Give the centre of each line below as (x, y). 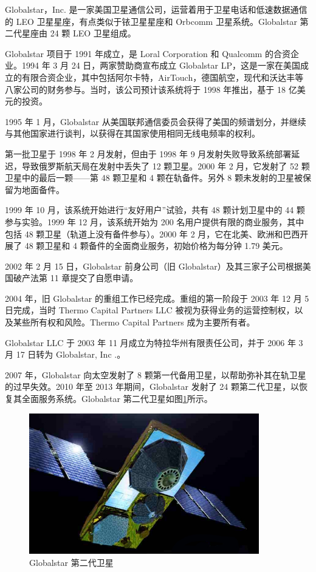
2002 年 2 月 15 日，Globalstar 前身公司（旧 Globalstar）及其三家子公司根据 (154, 266)
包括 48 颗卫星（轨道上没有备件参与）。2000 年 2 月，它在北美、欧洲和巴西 (153, 233)
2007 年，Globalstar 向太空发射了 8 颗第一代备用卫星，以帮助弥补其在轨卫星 (156, 374)
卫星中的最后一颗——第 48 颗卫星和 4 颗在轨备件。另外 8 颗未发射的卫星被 (154, 178)
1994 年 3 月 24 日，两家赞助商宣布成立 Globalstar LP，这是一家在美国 (161, 65)
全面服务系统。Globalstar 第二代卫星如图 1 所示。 (117, 399)
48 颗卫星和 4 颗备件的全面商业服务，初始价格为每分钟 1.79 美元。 (156, 246)
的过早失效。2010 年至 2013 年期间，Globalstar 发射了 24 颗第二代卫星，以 (152, 386)
